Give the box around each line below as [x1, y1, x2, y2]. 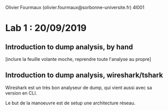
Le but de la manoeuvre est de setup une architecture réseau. [5, 100, 136, 106]
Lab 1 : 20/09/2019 [5, 23, 87, 34]
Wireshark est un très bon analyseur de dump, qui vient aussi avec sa [5, 84, 152, 91]
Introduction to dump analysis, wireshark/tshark [5, 71, 163, 80]
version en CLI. [5, 90, 37, 96]
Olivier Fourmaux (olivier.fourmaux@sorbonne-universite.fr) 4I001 [5, 5, 144, 10]
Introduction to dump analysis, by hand [5, 42, 133, 51]
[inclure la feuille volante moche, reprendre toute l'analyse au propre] [5, 56, 152, 62]
